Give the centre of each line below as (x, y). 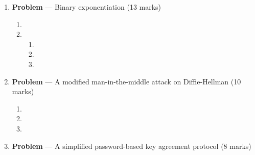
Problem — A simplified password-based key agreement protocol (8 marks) (132, 146)
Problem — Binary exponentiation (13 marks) (87, 7)
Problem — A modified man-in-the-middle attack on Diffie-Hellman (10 (126, 81)
